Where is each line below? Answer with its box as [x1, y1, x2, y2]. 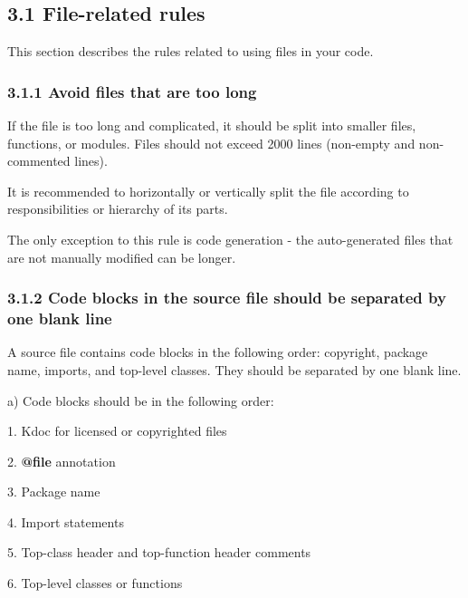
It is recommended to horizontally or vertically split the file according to [7, 181, 409, 200]
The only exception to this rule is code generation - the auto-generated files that [7, 229, 454, 248]
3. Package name [7, 482, 100, 501]
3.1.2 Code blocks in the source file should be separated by [7, 286, 446, 309]
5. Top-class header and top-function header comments [7, 543, 311, 562]
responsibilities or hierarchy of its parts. [7, 199, 228, 218]
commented [7, 151, 71, 170]
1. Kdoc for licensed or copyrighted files [7, 421, 227, 440]
